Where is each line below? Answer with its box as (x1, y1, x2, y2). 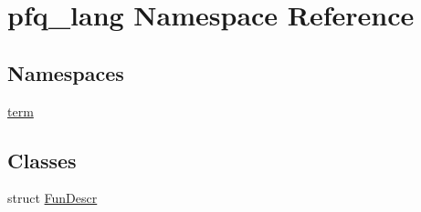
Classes (7, 146, 77, 174)
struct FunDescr (7, 188, 98, 207)
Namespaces (7, 58, 124, 86)
